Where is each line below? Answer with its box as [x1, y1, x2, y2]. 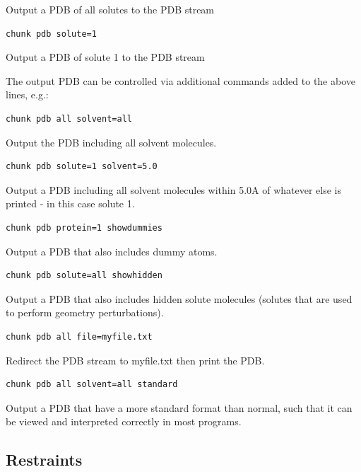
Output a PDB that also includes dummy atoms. [6, 243, 218, 258]
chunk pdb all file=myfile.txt [6, 331, 153, 342]
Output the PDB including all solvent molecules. [6, 134, 217, 149]
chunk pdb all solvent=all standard [6, 379, 178, 390]
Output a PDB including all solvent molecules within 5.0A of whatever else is [6, 182, 341, 197]
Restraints [6, 449, 83, 471]
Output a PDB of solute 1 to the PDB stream [6, 50, 205, 64]
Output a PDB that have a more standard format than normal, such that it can [6, 400, 353, 415]
